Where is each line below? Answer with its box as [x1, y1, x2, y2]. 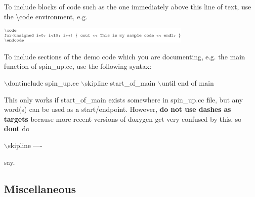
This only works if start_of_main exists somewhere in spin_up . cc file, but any [4, 94, 243, 104]
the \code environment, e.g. [4, 11, 87, 21]
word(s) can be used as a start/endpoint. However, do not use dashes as [4, 104, 231, 114]
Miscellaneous [4, 181, 76, 196]
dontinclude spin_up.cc [7, 77, 79, 88]
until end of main [161, 77, 214, 88]
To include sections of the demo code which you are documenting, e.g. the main [4, 51, 245, 61]
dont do [4, 123, 30, 134]
